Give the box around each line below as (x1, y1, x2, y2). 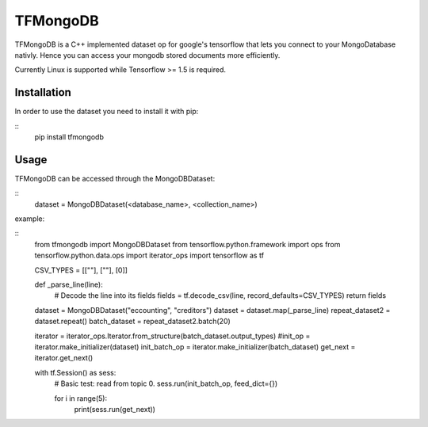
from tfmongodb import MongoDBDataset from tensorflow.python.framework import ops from (34, 239, 341, 249)
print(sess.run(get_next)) (74, 404, 156, 414)
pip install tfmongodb (34, 132, 105, 142)
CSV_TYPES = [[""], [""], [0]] (34, 265, 128, 275)
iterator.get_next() (34, 353, 94, 363)
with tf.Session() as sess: (34, 368, 117, 377)
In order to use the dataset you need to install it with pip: (14, 107, 199, 116)
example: (14, 214, 45, 223)
